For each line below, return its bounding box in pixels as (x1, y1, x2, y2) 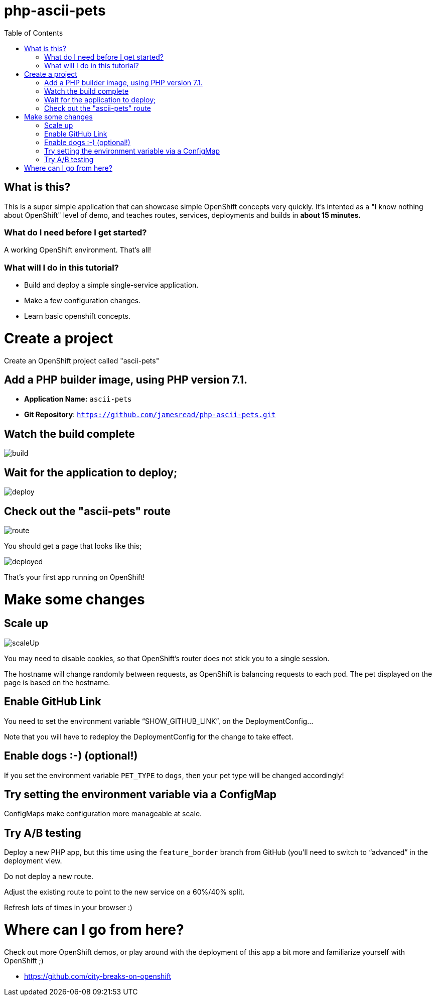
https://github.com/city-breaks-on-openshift (24, 971, 172, 980)
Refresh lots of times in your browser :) (4, 903, 132, 912)
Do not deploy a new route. (4, 872, 93, 881)
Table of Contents (4, 28, 63, 37)
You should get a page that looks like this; (4, 541, 142, 550)
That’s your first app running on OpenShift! (4, 572, 145, 581)
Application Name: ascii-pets (24, 395, 132, 404)
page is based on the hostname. (4, 678, 110, 687)
